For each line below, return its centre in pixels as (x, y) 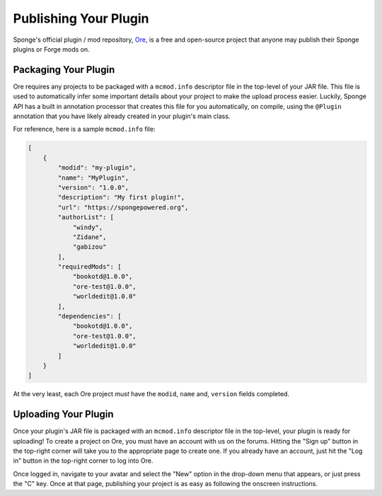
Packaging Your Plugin (64, 70)
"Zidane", (89, 237)
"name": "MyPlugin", (93, 178)
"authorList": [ (86, 217)
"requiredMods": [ (89, 267)
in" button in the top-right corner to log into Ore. (83, 461)
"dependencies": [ (89, 316)
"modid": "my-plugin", (97, 168)
